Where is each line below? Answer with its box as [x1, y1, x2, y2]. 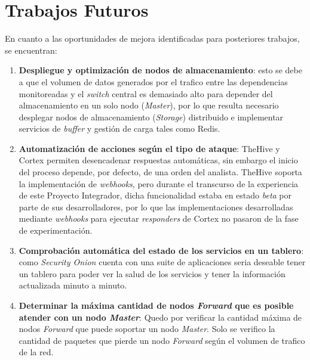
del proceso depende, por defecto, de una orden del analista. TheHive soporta [19, 166, 302, 178]
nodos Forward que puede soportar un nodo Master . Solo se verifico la [19, 322, 275, 335]
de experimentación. [19, 224, 93, 237]
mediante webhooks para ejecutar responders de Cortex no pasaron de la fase [19, 212, 299, 225]
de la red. [19, 346, 54, 358]
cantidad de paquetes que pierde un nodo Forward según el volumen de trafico [19, 334, 305, 346]
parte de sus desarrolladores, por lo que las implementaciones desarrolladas [19, 200, 293, 213]
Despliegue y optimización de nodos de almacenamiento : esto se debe [19, 64, 302, 76]
